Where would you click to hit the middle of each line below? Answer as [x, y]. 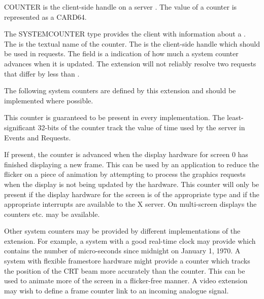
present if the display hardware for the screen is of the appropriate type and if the [132, 194]
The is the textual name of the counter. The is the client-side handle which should [132, 43]
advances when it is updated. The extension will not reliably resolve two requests [130, 63]
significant [20, 127]
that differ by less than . [42, 73]
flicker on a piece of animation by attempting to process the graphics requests [125, 174]
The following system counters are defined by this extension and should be [120, 90]
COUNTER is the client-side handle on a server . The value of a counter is [121, 7]
